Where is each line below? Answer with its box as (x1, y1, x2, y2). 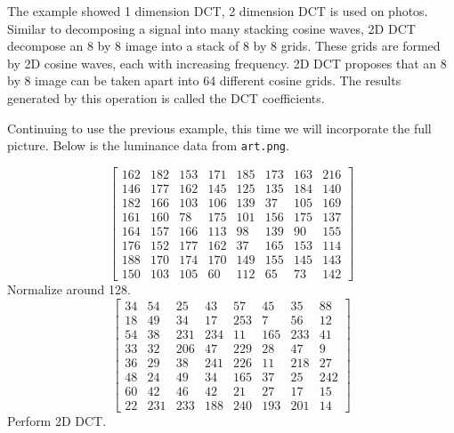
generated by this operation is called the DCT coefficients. (7, 88, 325, 107)
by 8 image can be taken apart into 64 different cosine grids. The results (7, 71, 401, 90)
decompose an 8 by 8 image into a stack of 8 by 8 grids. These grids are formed (7, 36, 441, 55)
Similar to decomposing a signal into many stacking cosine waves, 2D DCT (7, 19, 416, 37)
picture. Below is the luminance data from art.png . (7, 136, 289, 155)
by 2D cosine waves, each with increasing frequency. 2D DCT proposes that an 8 (7, 53, 447, 72)
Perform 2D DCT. (7, 411, 107, 429)
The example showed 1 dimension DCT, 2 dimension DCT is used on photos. (7, 2, 428, 20)
